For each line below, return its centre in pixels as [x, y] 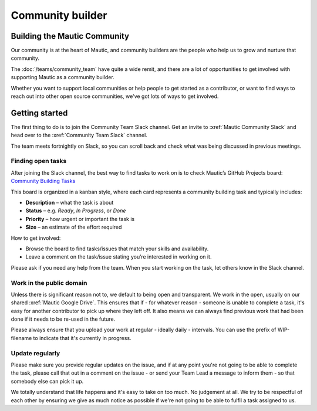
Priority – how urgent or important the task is [80, 219]
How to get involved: [36, 238]
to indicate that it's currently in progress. [82, 338]
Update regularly [36, 353]
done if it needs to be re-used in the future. [63, 319]
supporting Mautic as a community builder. [63, 77]
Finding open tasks [39, 161]
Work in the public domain [49, 283]
